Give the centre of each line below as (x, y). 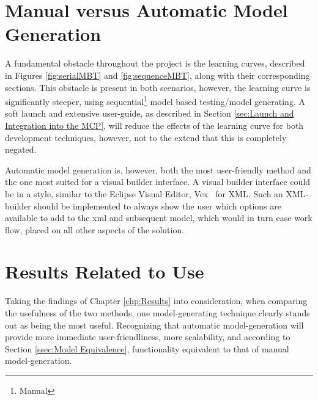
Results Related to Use (105, 271)
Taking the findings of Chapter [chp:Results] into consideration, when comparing (156, 301)
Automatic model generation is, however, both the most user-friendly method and (158, 169)
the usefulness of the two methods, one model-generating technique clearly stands (157, 313)
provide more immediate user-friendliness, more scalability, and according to (148, 337)
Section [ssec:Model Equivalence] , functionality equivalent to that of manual (147, 348)
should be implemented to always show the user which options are (157, 205)
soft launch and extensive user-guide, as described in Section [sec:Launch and (150, 113)
